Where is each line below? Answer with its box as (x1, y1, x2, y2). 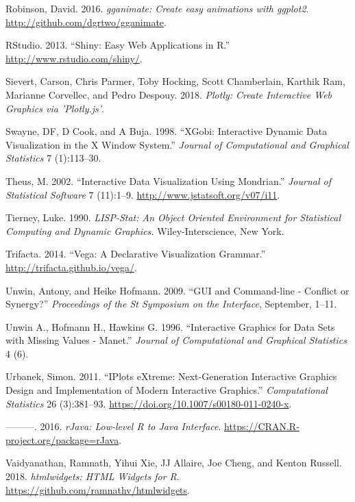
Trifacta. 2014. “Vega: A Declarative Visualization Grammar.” (5, 247, 266, 261)
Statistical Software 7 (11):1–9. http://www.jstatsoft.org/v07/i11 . (5, 187, 280, 201)
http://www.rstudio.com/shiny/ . (5, 51, 143, 65)
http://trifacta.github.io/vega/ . (5, 260, 137, 274)
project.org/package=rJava (5, 432, 119, 447)
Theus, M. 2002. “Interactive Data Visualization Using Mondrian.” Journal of (5, 173, 331, 188)
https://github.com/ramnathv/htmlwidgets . (5, 482, 190, 497)
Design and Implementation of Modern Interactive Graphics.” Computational (5, 383, 328, 397)
